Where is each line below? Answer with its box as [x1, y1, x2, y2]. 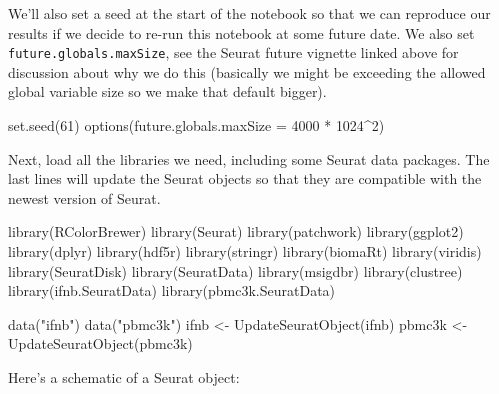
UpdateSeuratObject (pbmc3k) [8, 333, 193, 354]
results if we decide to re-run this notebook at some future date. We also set [8, 22, 475, 43]
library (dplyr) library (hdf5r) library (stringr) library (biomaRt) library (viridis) [8, 241, 482, 261]
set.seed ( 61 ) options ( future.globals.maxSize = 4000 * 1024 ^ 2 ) [8, 115, 385, 136]
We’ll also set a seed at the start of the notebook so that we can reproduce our [8, 3, 491, 23]
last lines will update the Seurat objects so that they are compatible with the [8, 168, 482, 189]
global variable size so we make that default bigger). [8, 81, 327, 102]
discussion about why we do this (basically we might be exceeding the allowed [8, 61, 486, 82]
